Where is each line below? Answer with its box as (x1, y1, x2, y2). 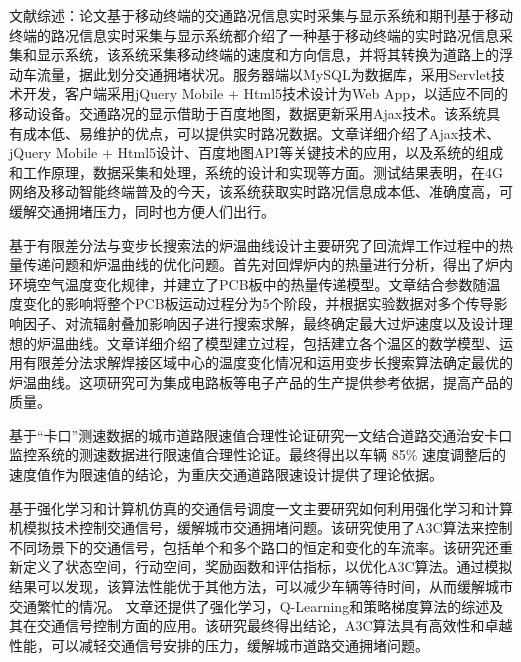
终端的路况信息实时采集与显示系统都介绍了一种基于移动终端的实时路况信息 (9, 24, 499, 45)
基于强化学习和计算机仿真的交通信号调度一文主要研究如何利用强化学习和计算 (9, 497, 513, 518)
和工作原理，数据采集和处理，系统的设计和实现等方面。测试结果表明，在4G (9, 161, 503, 182)
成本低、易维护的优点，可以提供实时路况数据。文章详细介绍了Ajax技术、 (22, 122, 501, 143)
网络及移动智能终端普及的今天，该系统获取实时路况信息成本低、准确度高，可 (9, 181, 513, 202)
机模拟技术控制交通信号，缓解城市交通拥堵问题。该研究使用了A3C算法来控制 (9, 517, 513, 538)
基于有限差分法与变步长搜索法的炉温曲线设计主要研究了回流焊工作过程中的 (9, 234, 499, 255)
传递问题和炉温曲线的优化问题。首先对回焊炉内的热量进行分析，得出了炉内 (22, 254, 513, 275)
